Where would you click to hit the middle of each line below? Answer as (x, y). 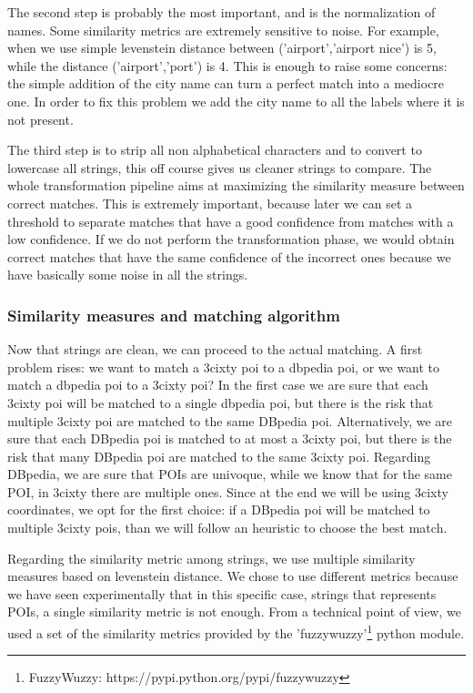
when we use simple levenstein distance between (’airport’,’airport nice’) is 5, (222, 48)
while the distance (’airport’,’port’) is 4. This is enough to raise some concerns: (227, 65)
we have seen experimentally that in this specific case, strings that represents (222, 593)
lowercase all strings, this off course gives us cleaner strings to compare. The (220, 167)
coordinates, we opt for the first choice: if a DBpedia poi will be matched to (219, 510)
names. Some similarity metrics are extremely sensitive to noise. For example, (223, 30)
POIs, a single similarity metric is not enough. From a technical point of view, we (234, 611)
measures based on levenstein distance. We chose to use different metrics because (233, 576)
